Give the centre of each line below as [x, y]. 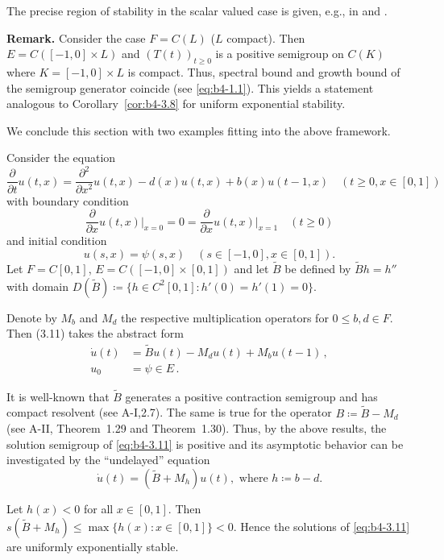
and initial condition [57, 241]
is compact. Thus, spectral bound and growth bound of [264, 71]
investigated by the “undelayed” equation [108, 460]
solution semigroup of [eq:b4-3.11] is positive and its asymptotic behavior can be [205, 444]
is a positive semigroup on [280, 54]
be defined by [318, 268]
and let [251, 268]
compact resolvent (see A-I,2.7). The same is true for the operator [169, 412]
